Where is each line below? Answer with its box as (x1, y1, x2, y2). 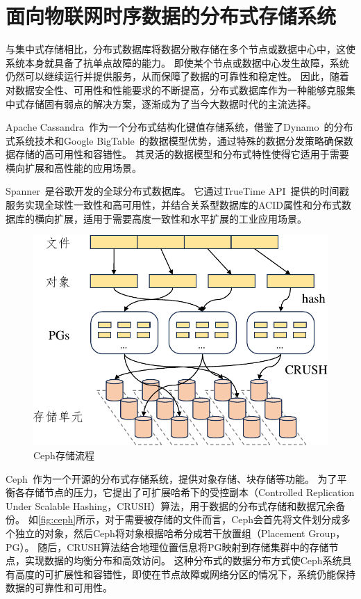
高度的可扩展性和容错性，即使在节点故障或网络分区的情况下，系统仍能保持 (15, 566, 355, 581)
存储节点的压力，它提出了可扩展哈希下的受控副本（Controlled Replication (24, 485, 355, 500)
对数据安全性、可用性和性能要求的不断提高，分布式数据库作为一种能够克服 (6, 82, 346, 97)
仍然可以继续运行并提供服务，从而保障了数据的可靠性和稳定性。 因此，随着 (6, 69, 349, 83)
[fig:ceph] (37, 512, 76, 527)
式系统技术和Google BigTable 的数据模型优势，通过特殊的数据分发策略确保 (6, 133, 344, 147)
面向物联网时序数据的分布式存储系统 (6, 1, 337, 30)
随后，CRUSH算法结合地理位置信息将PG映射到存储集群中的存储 (37, 539, 329, 554)
